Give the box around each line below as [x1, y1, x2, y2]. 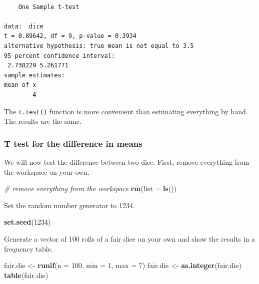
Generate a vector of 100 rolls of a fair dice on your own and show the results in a [4, 233, 255, 244]
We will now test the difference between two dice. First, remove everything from [4, 157, 249, 167]
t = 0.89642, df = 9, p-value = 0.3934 [4, 32, 136, 40]
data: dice [4, 22, 43, 30]
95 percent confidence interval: [4, 52, 115, 59]
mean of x [4, 81, 36, 89]
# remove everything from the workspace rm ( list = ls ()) [4, 183, 177, 194]
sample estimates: [4, 71, 65, 79]
